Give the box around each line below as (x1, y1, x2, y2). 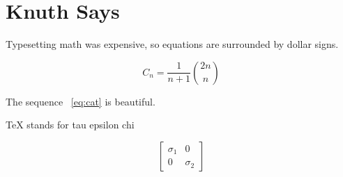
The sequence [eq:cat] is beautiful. (6, 94, 155, 108)
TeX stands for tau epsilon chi (6, 117, 135, 132)
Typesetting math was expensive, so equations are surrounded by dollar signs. (6, 37, 339, 51)
